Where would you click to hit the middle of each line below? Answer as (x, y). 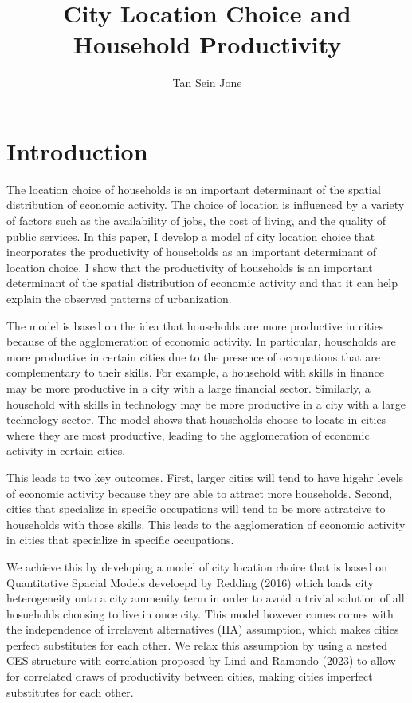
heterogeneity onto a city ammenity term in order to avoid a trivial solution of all (206, 598)
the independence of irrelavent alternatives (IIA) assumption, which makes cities (203, 629)
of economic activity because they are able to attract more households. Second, (200, 493)
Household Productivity (207, 44)
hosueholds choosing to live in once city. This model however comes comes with (200, 613)
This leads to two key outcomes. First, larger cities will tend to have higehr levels (205, 477)
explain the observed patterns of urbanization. (119, 298)
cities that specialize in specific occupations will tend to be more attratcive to (196, 509)
